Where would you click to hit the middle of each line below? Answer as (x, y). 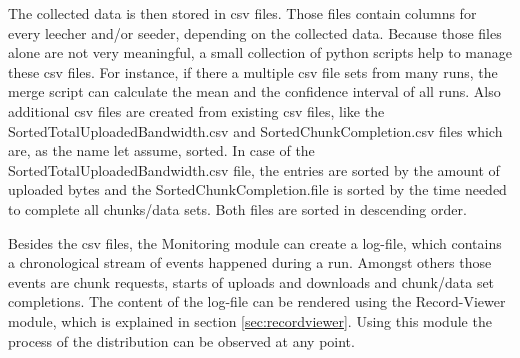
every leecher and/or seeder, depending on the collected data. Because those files (255, 32)
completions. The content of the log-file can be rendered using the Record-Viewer (257, 301)
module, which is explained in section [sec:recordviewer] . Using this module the (250, 320)
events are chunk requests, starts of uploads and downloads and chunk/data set (251, 281)
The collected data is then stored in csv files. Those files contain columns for (242, 13)
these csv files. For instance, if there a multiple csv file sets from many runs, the (253, 71)
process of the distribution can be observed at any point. (181, 340)
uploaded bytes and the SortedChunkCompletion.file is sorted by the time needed (257, 189)
